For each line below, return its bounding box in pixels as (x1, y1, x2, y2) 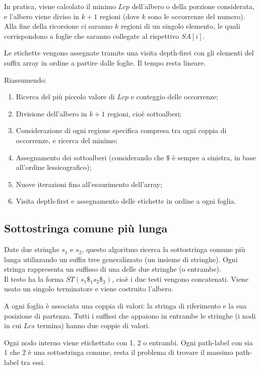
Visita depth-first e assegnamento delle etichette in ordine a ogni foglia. (16, 196, 236, 206)
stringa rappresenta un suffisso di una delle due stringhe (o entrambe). (4, 264, 221, 274)
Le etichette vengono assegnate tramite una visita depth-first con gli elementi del (4, 47, 254, 58)
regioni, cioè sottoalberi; (107, 108, 182, 118)
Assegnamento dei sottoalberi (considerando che (16, 152, 164, 162)
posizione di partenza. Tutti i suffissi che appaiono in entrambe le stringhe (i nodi (4, 310, 256, 321)
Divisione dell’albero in (16, 108, 87, 118)
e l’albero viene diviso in (4, 11, 80, 21)
